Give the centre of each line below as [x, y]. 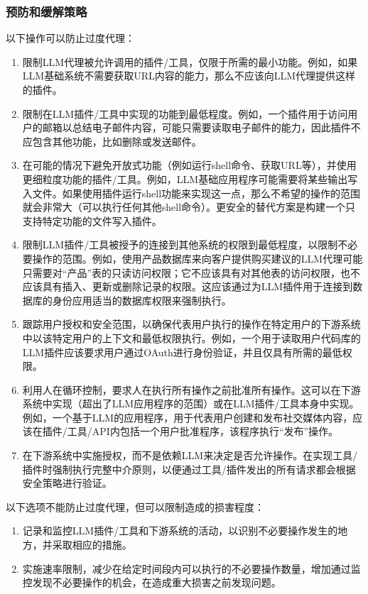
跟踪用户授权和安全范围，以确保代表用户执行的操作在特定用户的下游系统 [191, 324]
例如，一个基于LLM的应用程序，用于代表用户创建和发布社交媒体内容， [188, 417]
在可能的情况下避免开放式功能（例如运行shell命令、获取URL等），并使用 [189, 165]
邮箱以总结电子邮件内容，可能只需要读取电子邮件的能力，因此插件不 [201, 127]
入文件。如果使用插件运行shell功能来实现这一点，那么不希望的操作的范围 [191, 193]
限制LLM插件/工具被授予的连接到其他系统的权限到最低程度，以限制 [180, 244]
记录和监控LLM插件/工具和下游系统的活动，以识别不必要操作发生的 [180, 530]
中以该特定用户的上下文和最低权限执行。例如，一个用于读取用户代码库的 [191, 337]
